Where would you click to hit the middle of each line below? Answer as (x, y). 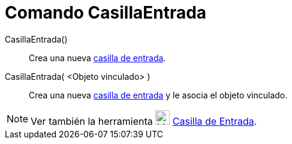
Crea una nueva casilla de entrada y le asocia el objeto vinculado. (158, 95)
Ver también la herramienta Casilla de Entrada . (144, 121)
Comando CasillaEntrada (106, 13)
